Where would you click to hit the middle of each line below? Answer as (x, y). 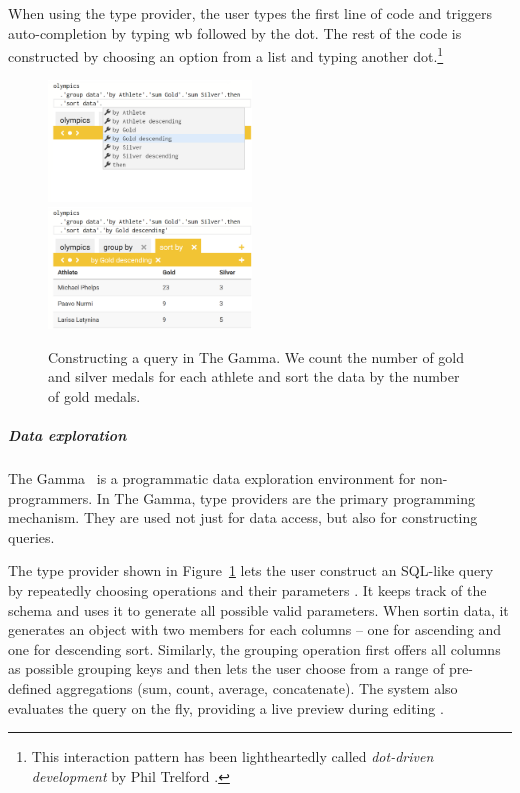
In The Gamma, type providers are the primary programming (285, 497)
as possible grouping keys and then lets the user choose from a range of (226, 668)
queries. (31, 536)
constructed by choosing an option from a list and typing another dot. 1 (226, 54)
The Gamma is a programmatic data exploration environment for (212, 478)
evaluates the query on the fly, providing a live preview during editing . (226, 707)
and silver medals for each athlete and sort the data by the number (254, 376)
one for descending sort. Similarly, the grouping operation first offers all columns (254, 648)
